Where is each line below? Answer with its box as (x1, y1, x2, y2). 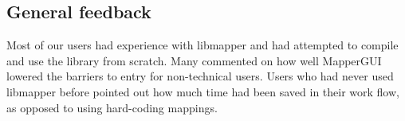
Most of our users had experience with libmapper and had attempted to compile (6, 37, 399, 53)
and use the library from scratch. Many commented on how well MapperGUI (6, 52, 382, 68)
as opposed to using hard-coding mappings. (6, 99, 218, 115)
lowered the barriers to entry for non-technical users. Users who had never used (6, 68, 394, 84)
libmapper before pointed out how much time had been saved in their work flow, (6, 83, 399, 100)
